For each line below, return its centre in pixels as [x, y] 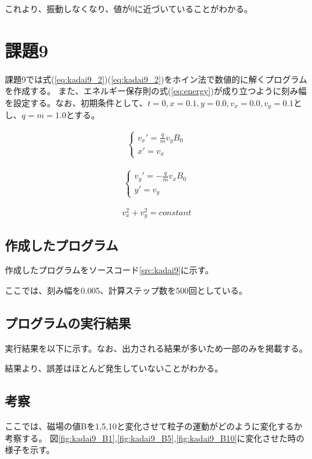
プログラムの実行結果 [68, 322]
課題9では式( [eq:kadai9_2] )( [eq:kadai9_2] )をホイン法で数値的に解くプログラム [156, 79]
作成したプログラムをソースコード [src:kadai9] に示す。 [109, 270]
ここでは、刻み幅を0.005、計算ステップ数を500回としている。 [126, 290]
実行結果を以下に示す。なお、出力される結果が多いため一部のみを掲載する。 [156, 348]
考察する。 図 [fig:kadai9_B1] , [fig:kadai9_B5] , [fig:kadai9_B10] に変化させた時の [155, 438]
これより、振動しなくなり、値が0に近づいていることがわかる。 [129, 8]
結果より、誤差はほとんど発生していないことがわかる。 [114, 368]
